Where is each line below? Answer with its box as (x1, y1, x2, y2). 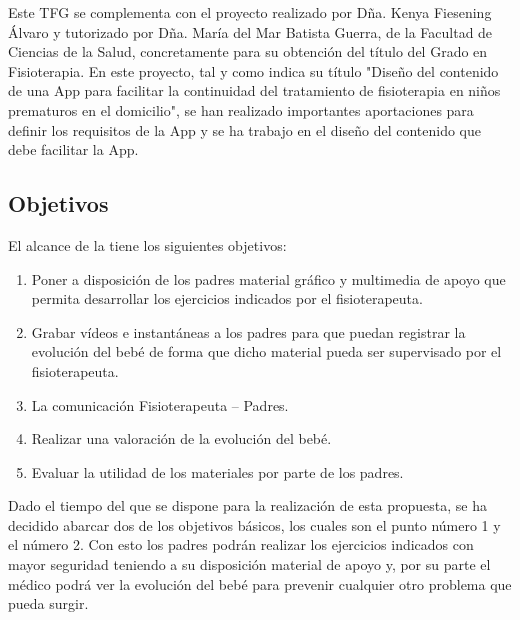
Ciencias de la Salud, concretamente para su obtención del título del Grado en (8, 41, 488, 62)
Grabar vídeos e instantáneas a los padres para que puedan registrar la (31, 321, 466, 342)
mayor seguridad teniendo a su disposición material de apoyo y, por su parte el (8, 554, 491, 575)
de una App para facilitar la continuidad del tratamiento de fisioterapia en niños (8, 80, 501, 101)
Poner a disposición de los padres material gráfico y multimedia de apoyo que (31, 268, 506, 289)
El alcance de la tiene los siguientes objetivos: (8, 234, 287, 255)
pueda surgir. (8, 593, 89, 614)
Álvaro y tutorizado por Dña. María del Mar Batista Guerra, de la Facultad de (8, 21, 493, 42)
